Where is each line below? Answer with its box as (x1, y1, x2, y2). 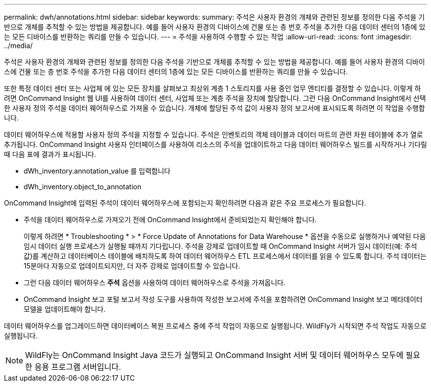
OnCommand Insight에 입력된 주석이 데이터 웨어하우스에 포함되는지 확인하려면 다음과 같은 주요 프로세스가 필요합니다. (4, 199, 367, 207)
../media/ (4, 41, 33, 50)
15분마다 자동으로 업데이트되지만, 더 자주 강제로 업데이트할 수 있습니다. (24, 262, 240, 270)
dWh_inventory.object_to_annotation (24, 182, 142, 191)
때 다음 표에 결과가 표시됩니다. (4, 150, 96, 158)
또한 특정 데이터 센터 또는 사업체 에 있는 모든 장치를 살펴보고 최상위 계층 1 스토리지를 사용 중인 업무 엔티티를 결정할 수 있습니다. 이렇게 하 (4, 84, 421, 92)
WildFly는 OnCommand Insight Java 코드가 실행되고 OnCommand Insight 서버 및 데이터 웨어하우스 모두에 (25, 350, 404, 360)
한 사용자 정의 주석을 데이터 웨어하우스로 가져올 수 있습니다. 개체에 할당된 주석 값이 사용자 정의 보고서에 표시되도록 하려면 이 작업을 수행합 (4, 104, 425, 112)
